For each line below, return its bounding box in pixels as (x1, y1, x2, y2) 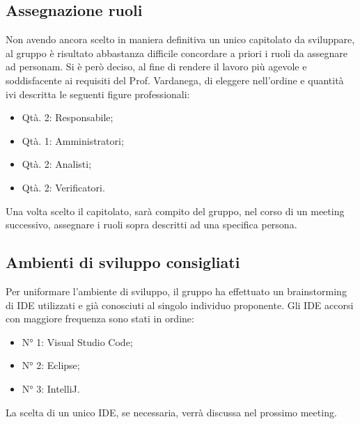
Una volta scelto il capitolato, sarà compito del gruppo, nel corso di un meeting (6, 203, 345, 218)
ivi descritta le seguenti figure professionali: (6, 86, 190, 101)
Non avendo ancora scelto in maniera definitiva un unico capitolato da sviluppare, (6, 32, 355, 47)
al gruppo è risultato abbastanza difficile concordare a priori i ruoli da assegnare (6, 45, 348, 60)
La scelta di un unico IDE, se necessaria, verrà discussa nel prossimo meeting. (6, 405, 337, 419)
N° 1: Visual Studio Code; (22, 334, 133, 349)
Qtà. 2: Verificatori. (22, 180, 105, 194)
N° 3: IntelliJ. (22, 381, 80, 395)
